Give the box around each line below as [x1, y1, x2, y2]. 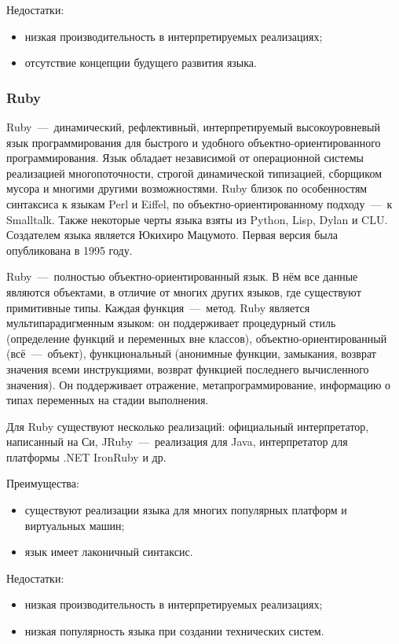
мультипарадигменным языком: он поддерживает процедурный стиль [6, 315, 336, 331]
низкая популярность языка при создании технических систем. [24, 623, 324, 639]
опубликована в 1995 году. [6, 241, 133, 258]
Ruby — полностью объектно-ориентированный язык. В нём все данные [6, 268, 358, 285]
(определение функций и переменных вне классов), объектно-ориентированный [6, 329, 387, 346]
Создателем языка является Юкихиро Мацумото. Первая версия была [6, 226, 338, 243]
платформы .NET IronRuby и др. [6, 448, 167, 465]
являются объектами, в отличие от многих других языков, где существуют [6, 283, 361, 300]
